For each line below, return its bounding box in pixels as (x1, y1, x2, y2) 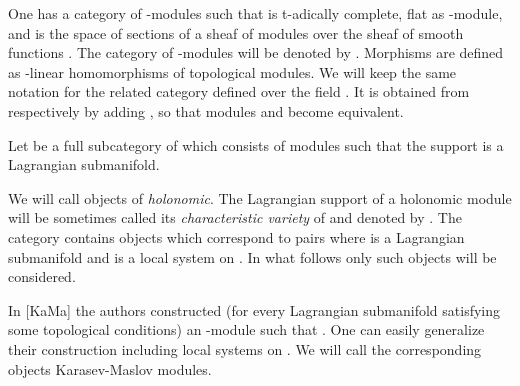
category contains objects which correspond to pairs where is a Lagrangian (8, 226, 465, 247)
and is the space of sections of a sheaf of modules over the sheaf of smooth (8, 22, 464, 43)
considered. (8, 266, 76, 287)
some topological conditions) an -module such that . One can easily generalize (8, 319, 485, 340)
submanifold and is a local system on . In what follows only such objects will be (8, 246, 497, 267)
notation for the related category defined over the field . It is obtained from (8, 81, 470, 102)
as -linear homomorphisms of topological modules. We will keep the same (8, 61, 457, 82)
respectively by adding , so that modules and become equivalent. (8, 100, 404, 121)
